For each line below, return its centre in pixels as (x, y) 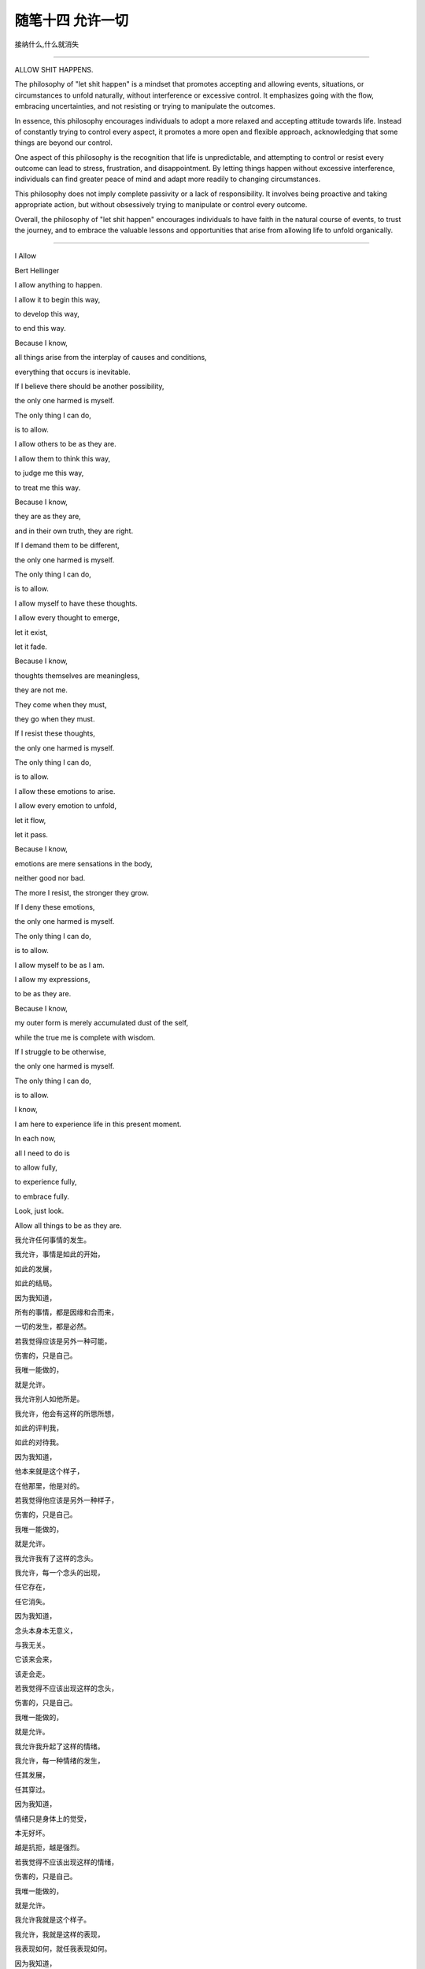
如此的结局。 (35, 1283)
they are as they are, (48, 517)
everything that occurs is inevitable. (72, 372)
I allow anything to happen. (58, 285)
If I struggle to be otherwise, (60, 1051)
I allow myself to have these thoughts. (76, 603)
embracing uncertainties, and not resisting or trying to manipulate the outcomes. (145, 106)
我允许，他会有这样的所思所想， (66, 1413)
